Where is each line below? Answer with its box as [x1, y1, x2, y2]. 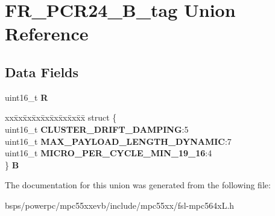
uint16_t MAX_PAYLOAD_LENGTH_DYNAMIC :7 [5, 135, 232, 147]
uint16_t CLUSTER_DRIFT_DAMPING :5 [5, 122, 189, 135]
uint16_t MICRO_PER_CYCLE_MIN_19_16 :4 [5, 147, 212, 159]
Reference [5, 21, 89, 46]
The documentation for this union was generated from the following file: [5, 179, 271, 191]
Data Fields [5, 62, 79, 81]
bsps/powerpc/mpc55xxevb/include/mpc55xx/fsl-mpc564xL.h [5, 199, 235, 211]
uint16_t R [5, 91, 48, 103]
